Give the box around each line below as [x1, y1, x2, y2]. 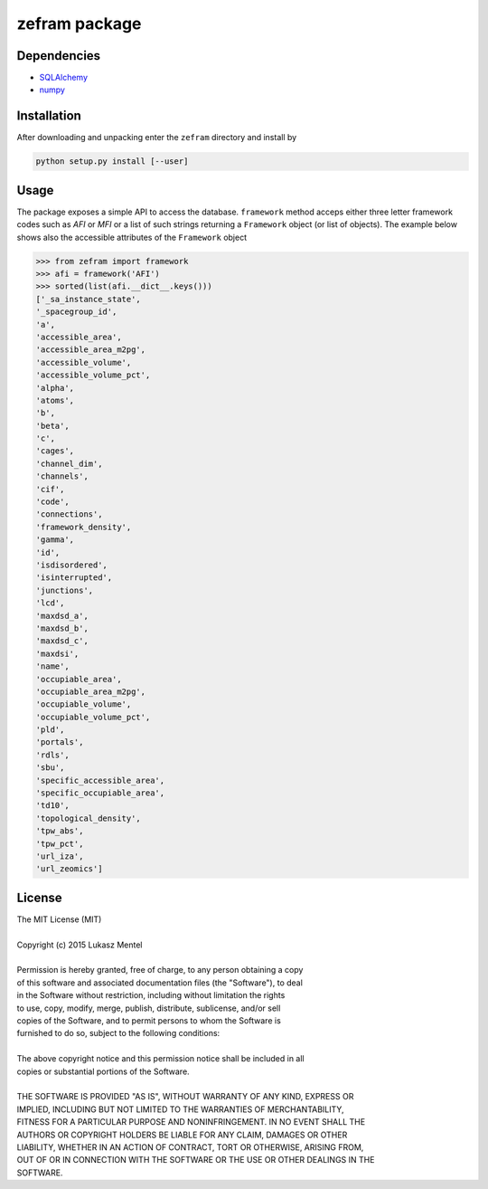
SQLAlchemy [39, 72, 89, 83]
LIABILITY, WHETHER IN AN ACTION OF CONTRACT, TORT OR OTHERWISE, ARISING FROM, [16, 1141, 364, 1153]
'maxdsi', [35, 648, 80, 659]
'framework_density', [35, 521, 132, 532]
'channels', [35, 471, 89, 481]
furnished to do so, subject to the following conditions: [16, 1028, 221, 1039]
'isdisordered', [35, 559, 108, 570]
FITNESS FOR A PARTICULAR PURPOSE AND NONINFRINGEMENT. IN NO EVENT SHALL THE [16, 1117, 366, 1127]
